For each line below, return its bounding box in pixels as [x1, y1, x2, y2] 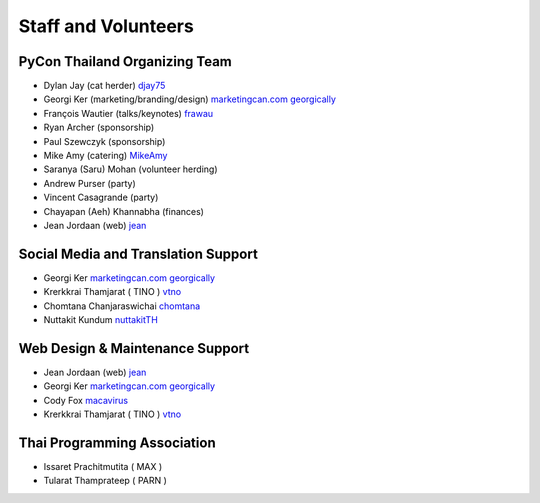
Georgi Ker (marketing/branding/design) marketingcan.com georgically [43, 93, 337, 105]
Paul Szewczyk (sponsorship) [43, 135, 166, 147]
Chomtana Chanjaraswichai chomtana [43, 300, 201, 312]
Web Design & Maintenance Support [18, 340, 250, 357]
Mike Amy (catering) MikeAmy [43, 150, 168, 162]
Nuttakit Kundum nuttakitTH [43, 314, 159, 326]
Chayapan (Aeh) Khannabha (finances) [43, 205, 205, 217]
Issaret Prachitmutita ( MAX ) [43, 461, 163, 473]
